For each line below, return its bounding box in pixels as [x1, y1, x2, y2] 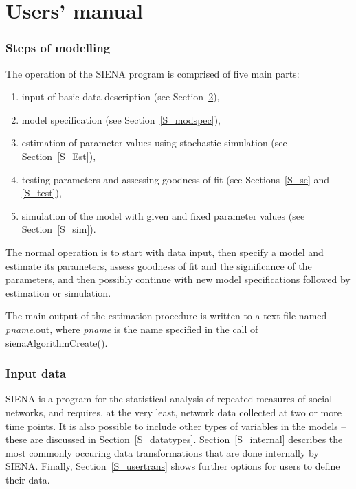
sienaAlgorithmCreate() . [5, 335, 108, 350]
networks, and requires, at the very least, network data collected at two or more [5, 405, 342, 419]
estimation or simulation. [5, 285, 111, 299]
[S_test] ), [21, 185, 62, 200]
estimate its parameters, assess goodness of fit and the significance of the [5, 258, 312, 273]
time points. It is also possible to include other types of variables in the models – [5, 418, 346, 433]
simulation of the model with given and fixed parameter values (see [21, 208, 305, 223]
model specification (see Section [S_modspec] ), [21, 112, 221, 126]
